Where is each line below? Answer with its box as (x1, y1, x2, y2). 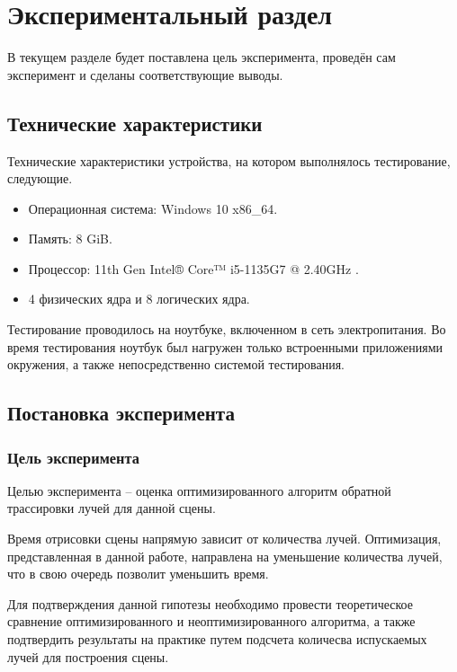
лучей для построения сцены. (7, 647, 169, 666)
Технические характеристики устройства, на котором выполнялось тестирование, (7, 151, 451, 170)
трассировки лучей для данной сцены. (7, 499, 216, 517)
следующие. (7, 169, 73, 188)
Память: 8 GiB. (28, 229, 112, 248)
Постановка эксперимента (7, 399, 235, 427)
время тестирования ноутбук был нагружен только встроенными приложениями (7, 337, 444, 356)
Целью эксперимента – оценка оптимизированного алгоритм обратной (7, 481, 391, 500)
